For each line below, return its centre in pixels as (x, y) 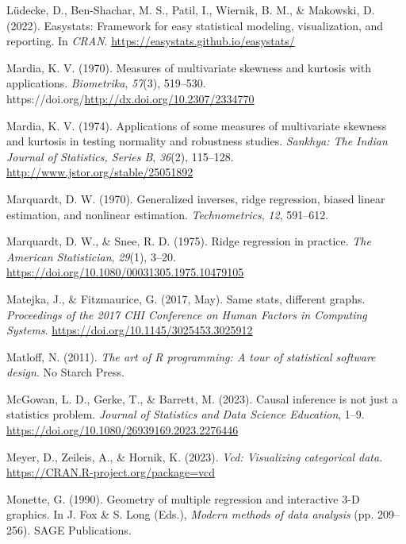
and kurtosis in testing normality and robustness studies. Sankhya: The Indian (197, 141)
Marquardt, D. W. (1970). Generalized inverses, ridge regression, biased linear (196, 198)
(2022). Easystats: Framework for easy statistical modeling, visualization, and (195, 25)
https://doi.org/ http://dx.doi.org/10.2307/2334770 (130, 98)
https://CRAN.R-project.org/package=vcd (111, 472)
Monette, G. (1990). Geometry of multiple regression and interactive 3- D (183, 498)
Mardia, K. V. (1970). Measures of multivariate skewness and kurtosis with (189, 67)
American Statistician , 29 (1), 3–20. (91, 256)
